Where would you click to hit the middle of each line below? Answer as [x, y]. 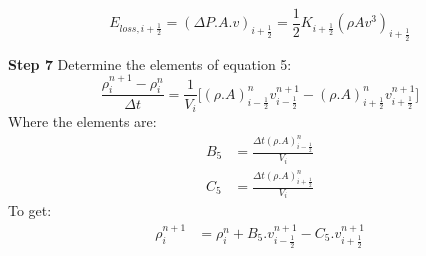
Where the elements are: [82, 120]
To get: [30, 210]
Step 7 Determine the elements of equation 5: [150, 63]
